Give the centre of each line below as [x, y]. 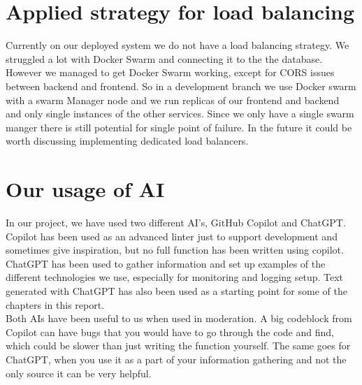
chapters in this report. [55, 304]
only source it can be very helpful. [79, 373]
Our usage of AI [85, 189]
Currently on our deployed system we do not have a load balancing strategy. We [178, 45]
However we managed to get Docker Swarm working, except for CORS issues [170, 72]
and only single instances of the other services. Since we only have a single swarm [180, 114]
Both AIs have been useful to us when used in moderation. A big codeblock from [179, 318]
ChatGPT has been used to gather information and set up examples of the [166, 263]
